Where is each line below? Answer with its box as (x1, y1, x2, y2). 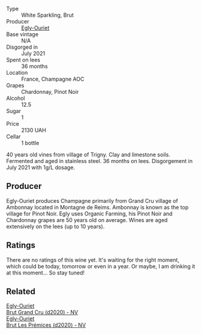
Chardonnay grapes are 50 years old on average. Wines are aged (6, 216, 168, 223)
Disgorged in (6, 43, 38, 51)
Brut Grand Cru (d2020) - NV (6, 309, 79, 316)
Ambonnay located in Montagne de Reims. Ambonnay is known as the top (6, 203, 189, 211)
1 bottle (21, 140, 40, 146)
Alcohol (6, 94, 25, 102)
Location (6, 69, 28, 76)
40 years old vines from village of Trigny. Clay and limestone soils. (6, 151, 170, 158)
